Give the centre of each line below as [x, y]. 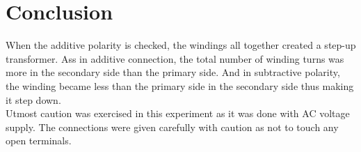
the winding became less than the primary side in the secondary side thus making [180, 85]
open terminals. [39, 140]
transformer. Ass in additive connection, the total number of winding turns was [175, 58]
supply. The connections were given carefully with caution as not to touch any [172, 127]
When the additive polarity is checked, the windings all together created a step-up [181, 45]
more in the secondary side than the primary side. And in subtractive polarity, [173, 72]
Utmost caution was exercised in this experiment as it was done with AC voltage [178, 113]
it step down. [33, 99]
